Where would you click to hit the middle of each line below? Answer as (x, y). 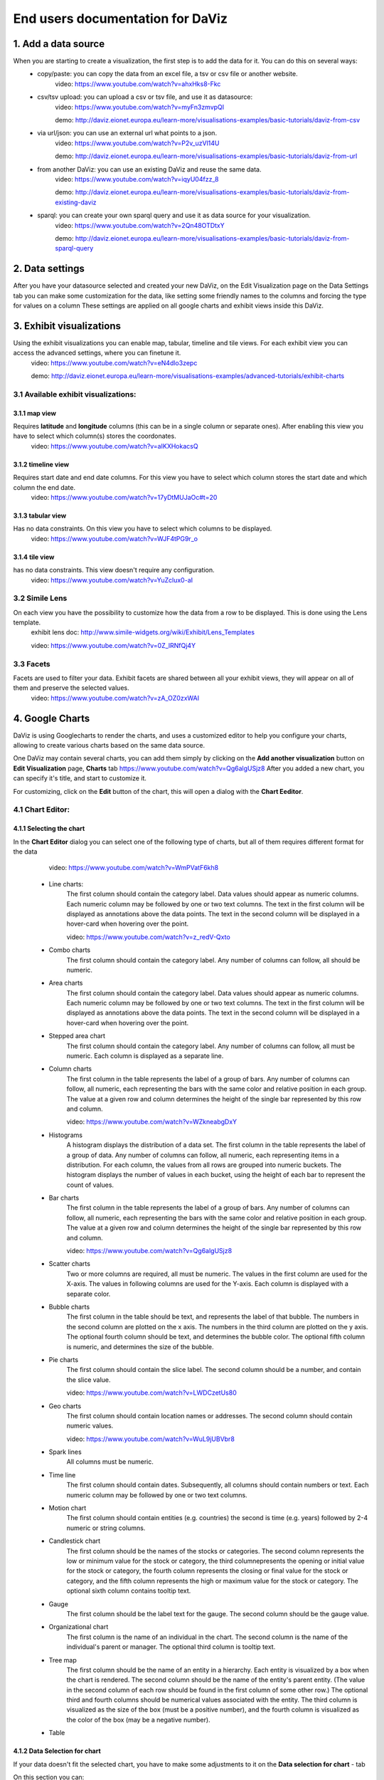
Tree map (63, 1660)
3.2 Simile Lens (40, 598)
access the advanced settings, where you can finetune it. (97, 353)
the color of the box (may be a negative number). (138, 1719)
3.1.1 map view (35, 413)
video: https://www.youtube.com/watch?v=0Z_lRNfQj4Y (113, 645)
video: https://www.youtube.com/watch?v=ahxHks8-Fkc (138, 84)
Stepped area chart (77, 1036)
